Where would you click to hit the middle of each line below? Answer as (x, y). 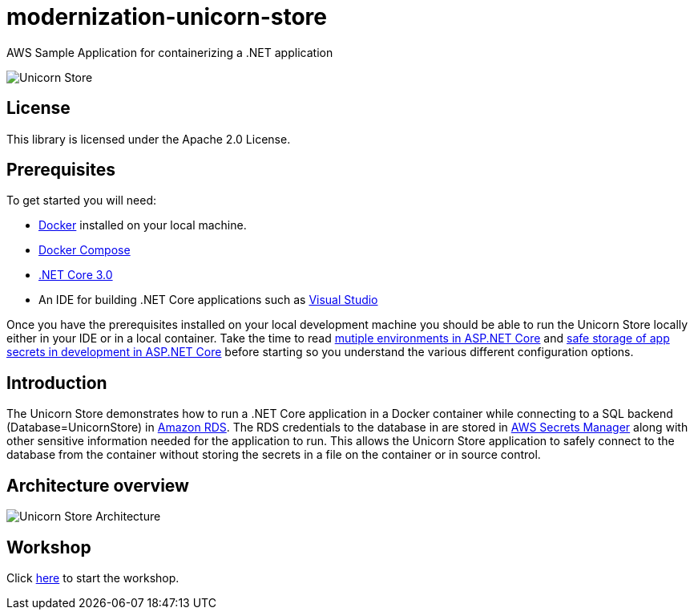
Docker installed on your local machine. (143, 225)
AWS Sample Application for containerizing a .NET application (170, 52)
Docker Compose (85, 250)
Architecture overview (98, 485)
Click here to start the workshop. (93, 577)
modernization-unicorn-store (167, 17)
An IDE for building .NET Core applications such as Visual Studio (208, 300)
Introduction (57, 383)
